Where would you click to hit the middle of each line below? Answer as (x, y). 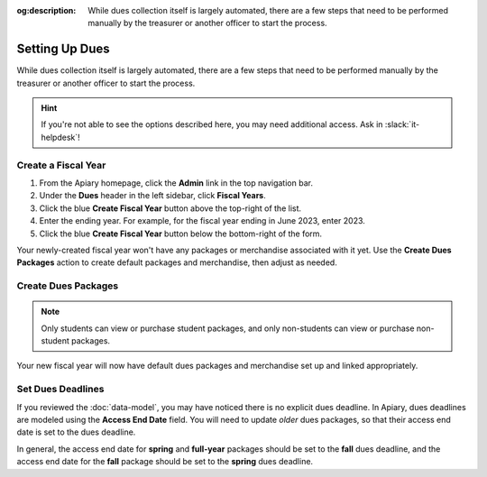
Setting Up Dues (63, 49)
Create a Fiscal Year (61, 165)
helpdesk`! (60, 137)
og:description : (46, 10)
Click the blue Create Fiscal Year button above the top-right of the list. (170, 208)
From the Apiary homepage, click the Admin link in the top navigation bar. (176, 183)
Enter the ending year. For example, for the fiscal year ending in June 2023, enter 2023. (202, 221)
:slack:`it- (402, 124)
